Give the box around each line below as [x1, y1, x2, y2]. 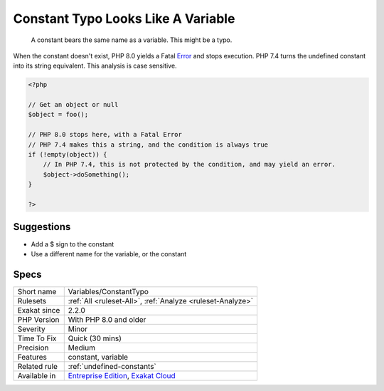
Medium [68, 343, 96, 353]
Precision [17, 343, 49, 353]
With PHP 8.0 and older [68, 314, 146, 324]
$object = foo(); [28, 110, 89, 119]
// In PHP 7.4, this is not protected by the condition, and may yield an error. [43, 160, 336, 169]
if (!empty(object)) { [28, 150, 107, 159]
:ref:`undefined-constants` [68, 361, 156, 371]
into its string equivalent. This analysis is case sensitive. [13, 61, 177, 71]
